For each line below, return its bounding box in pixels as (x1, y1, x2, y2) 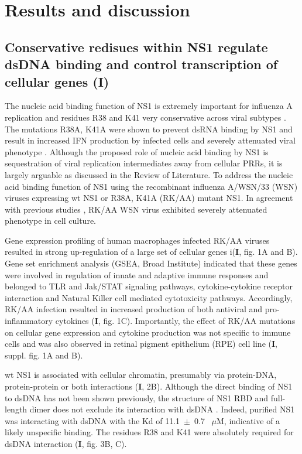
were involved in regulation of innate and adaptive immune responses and (5, 268, 269, 281)
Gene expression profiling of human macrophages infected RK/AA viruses (5, 234, 270, 246)
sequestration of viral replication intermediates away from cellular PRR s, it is (5, 157, 283, 169)
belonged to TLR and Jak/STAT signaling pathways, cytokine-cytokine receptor (5, 280, 293, 292)
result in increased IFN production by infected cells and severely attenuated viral (5, 134, 296, 146)
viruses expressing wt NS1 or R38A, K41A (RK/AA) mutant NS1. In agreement (5, 192, 293, 204)
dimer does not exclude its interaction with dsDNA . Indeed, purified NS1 (29, 403, 295, 415)
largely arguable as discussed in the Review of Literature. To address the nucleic (5, 168, 293, 180)
